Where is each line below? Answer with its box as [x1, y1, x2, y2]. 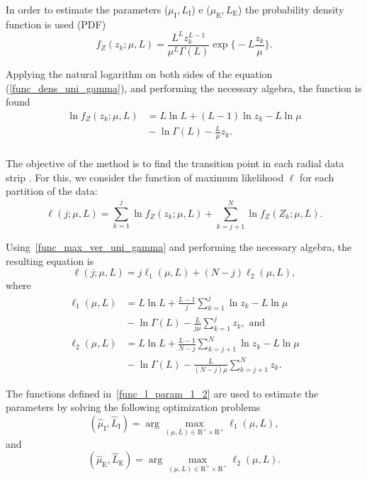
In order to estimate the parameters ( [6, 2, 169, 16]
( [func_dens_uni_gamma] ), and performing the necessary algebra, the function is [6, 80, 362, 95]
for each [300, 169, 334, 184]
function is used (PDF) [6, 16, 106, 31]
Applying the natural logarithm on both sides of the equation [6, 67, 273, 81]
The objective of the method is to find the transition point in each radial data [6, 156, 344, 171]
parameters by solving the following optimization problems [6, 400, 261, 415]
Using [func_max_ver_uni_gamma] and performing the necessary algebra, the [6, 239, 352, 254]
